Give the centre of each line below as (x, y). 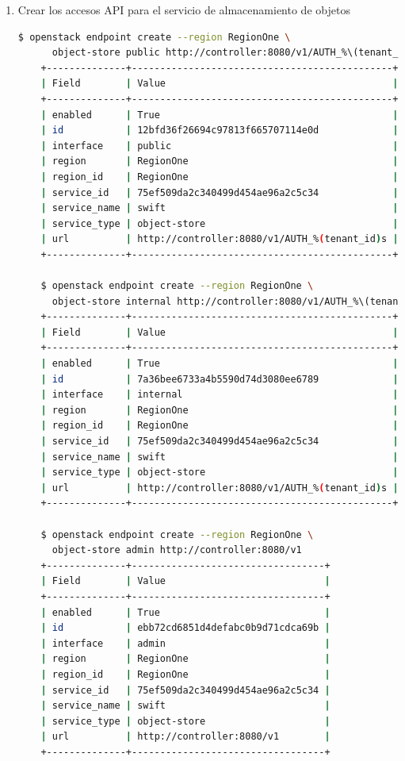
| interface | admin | (185, 643)
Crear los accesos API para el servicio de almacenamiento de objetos (184, 10)
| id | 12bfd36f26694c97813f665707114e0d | (220, 131)
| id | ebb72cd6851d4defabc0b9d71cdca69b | (185, 628)
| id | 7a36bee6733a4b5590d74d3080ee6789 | (220, 379)
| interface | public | (220, 146)
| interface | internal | (220, 395)
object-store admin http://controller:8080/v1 (177, 550)
